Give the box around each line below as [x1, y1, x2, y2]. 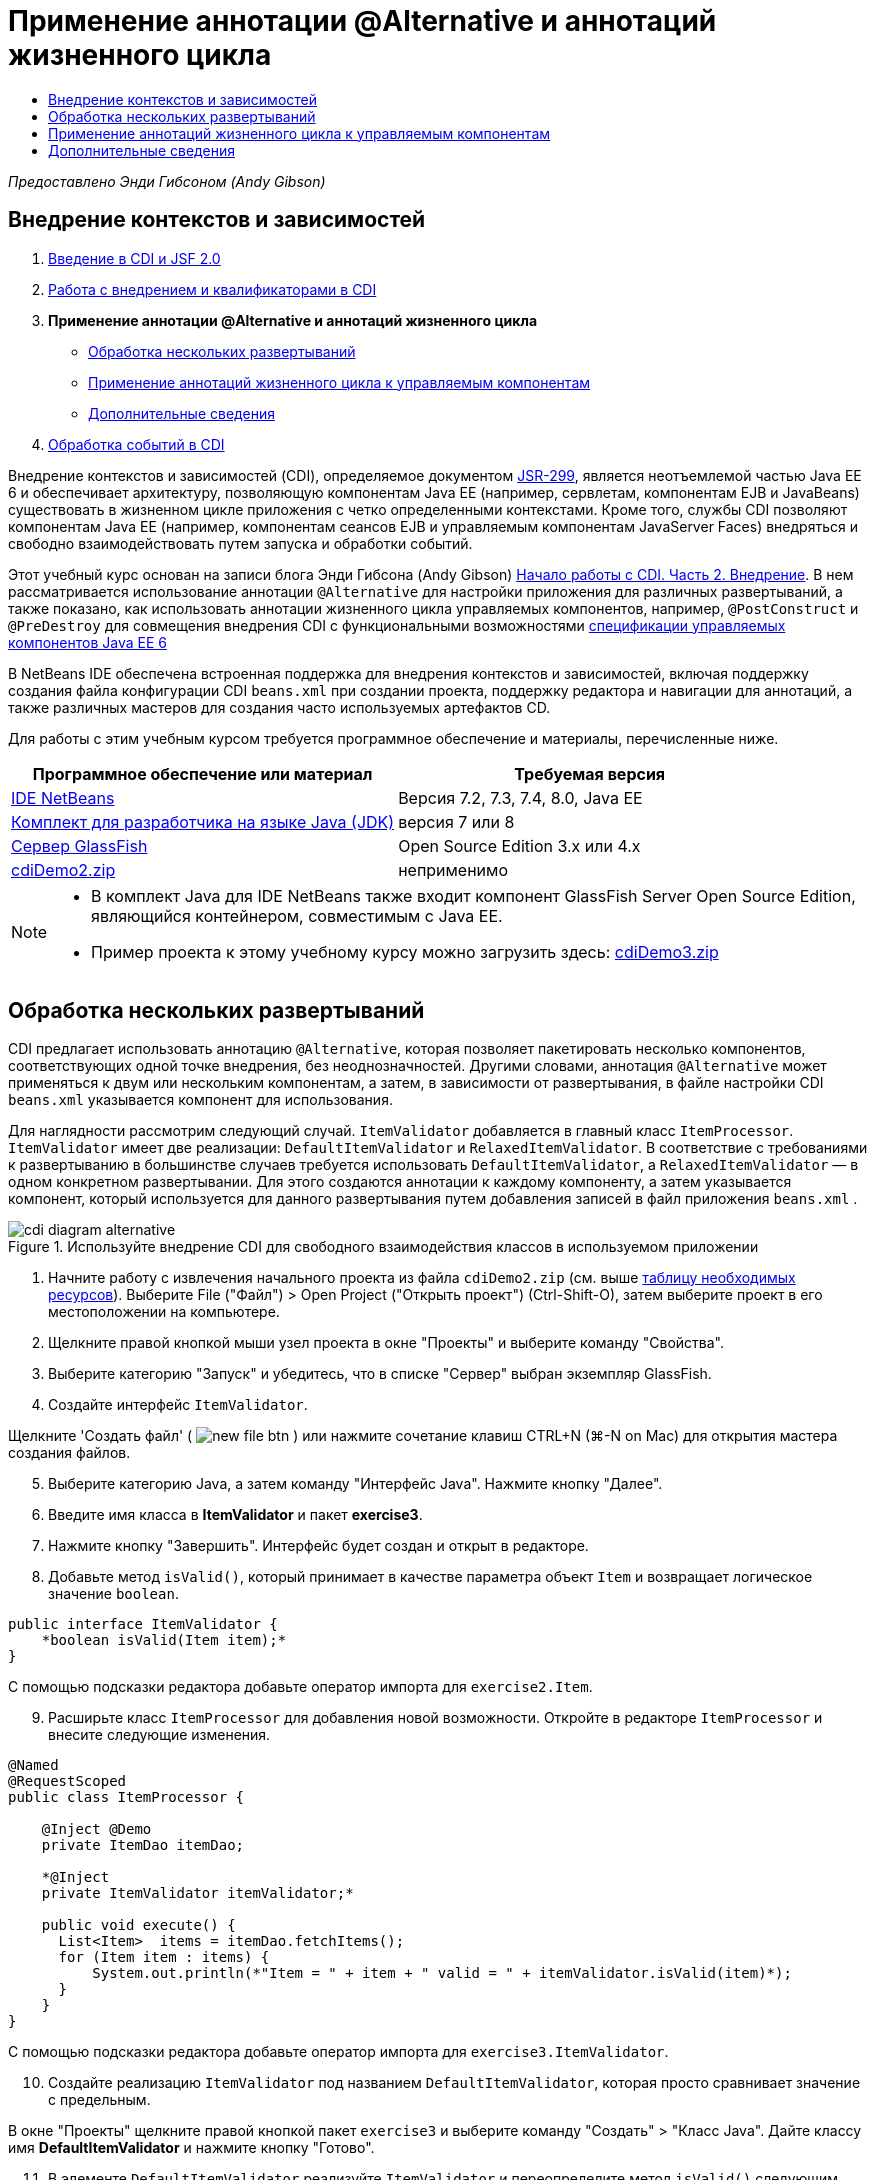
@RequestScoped [8, 1773, 127, 1790]
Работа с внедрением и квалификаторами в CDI [48, 280, 377, 298]
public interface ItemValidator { [8, 1616, 278, 1633]
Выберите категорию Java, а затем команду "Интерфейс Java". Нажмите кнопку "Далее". [48, 1475, 663, 1493]
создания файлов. [8, 1444, 131, 1462]
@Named [8, 1757, 59, 1774]
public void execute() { [41, 1917, 236, 1934]
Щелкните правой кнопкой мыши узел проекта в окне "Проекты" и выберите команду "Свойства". [48, 1334, 725, 1352]
